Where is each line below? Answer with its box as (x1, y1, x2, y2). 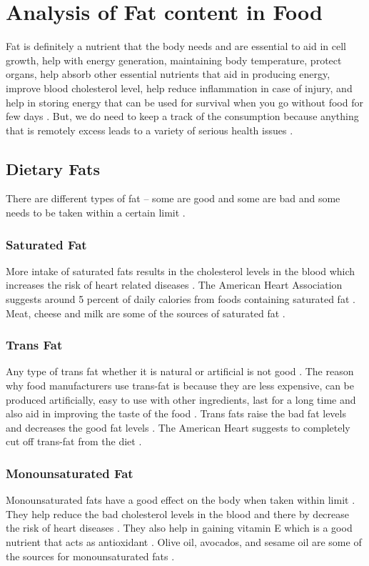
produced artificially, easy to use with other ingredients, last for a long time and (6, 392, 356, 407)
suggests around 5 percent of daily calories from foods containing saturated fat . (6, 292, 355, 307)
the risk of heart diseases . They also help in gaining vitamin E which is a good (6, 520, 353, 535)
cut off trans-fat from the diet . (6, 434, 142, 449)
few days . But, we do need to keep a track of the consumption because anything (6, 109, 359, 124)
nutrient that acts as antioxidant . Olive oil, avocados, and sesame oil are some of (6, 535, 362, 550)
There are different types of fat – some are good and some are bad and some (6, 191, 340, 206)
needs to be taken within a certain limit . (6, 205, 186, 220)
